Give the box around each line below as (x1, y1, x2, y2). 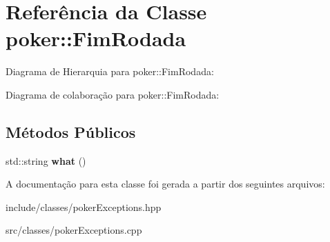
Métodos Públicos (6, 121, 136, 142)
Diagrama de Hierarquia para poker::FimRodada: (6, 64, 214, 79)
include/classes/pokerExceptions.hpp (6, 199, 162, 214)
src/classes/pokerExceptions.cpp (6, 223, 142, 237)
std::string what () (6, 153, 86, 168)
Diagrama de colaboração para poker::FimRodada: (6, 87, 220, 101)
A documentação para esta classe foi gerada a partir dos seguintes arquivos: (6, 177, 325, 191)
